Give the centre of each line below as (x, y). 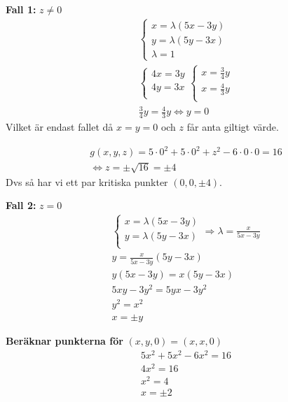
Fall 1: (21, 9)
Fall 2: (21, 205)
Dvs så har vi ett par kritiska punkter (87, 181)
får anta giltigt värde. (233, 126)
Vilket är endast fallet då (60, 126)
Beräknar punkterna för (64, 341)
